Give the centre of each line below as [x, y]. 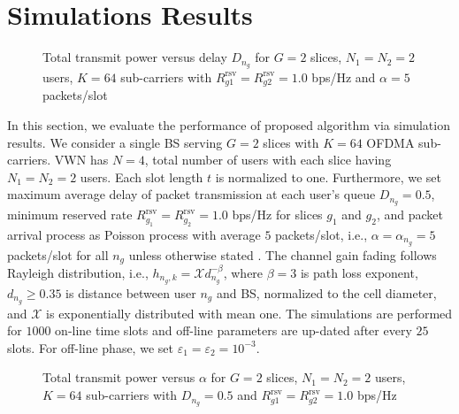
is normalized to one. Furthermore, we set [328, 176]
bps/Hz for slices [277, 215]
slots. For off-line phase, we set [90, 347]
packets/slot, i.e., [321, 234]
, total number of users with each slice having [268, 160]
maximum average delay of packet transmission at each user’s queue [191, 194]
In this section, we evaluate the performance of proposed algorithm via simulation [229, 125]
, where [243, 272]
